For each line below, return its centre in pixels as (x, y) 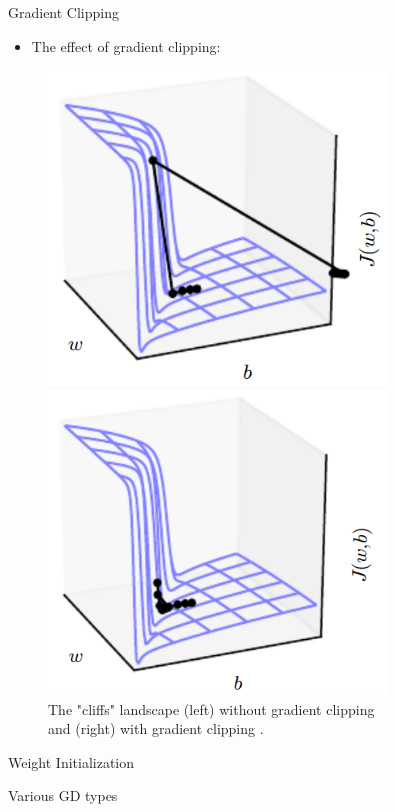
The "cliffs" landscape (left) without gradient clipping (211, 708)
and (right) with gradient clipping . (156, 728)
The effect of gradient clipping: (126, 45)
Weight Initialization (71, 761)
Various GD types (63, 795)
